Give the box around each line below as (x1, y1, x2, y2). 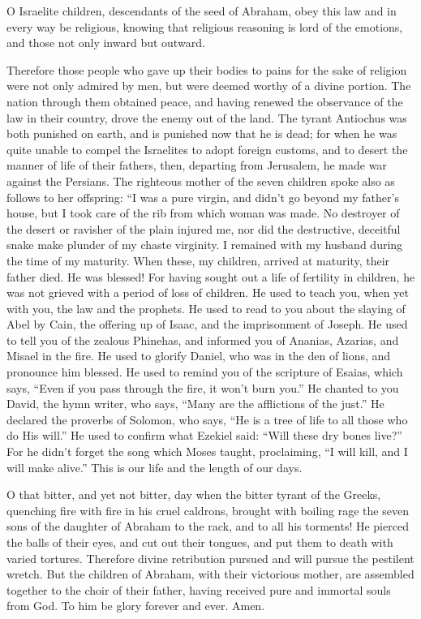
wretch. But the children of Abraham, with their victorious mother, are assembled (6, 565, 415, 582)
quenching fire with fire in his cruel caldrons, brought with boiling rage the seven (6, 501, 409, 518)
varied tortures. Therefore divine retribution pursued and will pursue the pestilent (6, 549, 415, 566)
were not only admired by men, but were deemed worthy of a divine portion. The (6, 77, 411, 94)
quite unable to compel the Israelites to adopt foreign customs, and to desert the (6, 140, 408, 157)
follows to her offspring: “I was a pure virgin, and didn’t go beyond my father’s (6, 188, 399, 205)
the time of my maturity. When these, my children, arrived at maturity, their (6, 251, 390, 269)
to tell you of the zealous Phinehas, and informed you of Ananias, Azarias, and (6, 331, 399, 348)
